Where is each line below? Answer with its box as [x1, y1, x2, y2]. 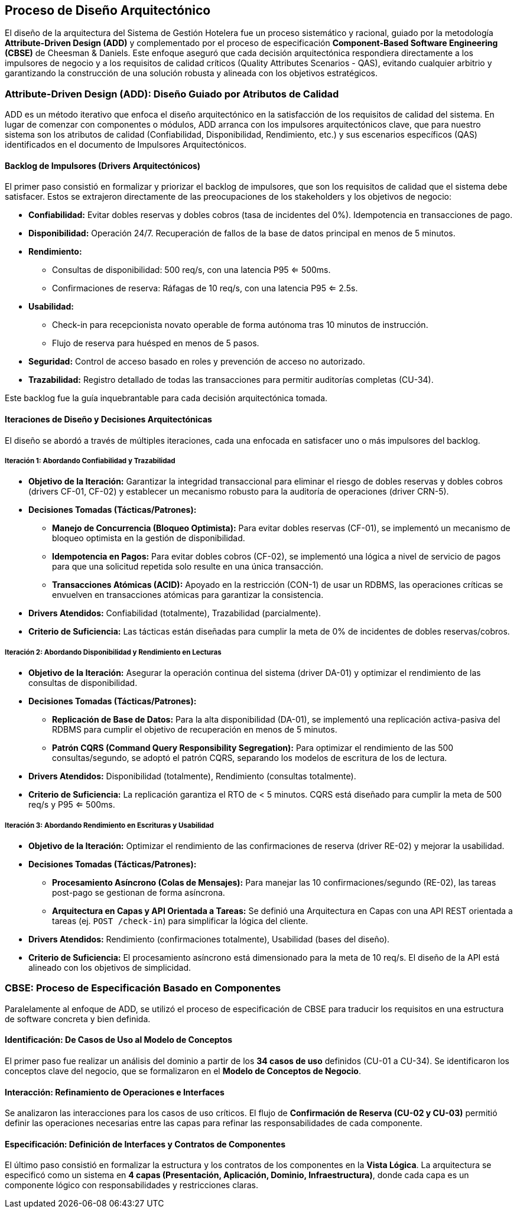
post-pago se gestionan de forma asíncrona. [52, 887, 225, 897]
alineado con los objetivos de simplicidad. [28, 962, 191, 973]
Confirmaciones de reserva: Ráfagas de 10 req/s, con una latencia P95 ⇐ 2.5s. [52, 283, 358, 294]
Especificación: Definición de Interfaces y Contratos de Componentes [5, 1139, 285, 1149]
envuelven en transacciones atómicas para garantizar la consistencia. [52, 590, 324, 600]
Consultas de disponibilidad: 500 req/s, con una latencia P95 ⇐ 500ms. [52, 265, 331, 275]
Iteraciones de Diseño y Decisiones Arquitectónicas [5, 414, 212, 424]
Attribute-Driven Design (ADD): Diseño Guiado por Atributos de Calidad [5, 87, 339, 100]
